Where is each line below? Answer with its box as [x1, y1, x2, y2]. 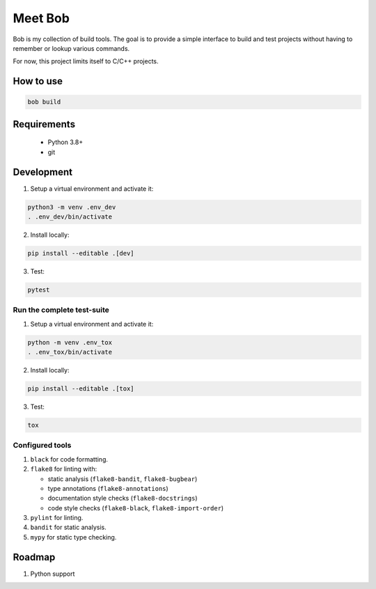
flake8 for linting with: [30, 465, 97, 473]
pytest [27, 285, 50, 294]
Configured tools [13, 441, 72, 450]
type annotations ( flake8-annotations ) [47, 484, 169, 492]
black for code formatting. [30, 455, 108, 463]
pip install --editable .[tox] [27, 385, 135, 393]
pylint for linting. [30, 514, 84, 522]
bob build [27, 98, 61, 106]
